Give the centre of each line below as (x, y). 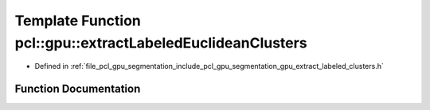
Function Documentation (78, 89)
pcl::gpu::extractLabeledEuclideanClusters (161, 43)
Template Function (78, 21)
